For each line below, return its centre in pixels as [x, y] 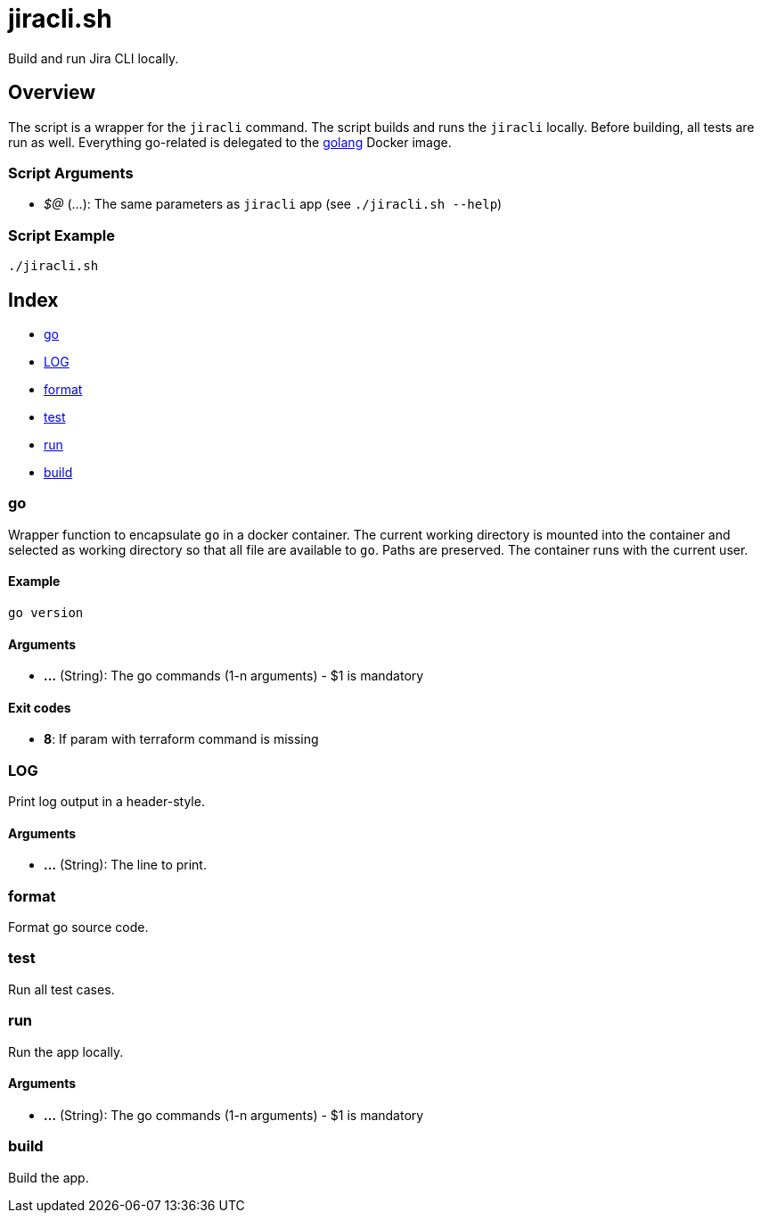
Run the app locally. [66, 1051]
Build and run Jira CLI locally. [94, 58]
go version [46, 612]
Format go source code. [78, 927]
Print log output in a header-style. [106, 802]
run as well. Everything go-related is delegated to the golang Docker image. [230, 142]
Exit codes [40, 707]
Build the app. [49, 1177]
